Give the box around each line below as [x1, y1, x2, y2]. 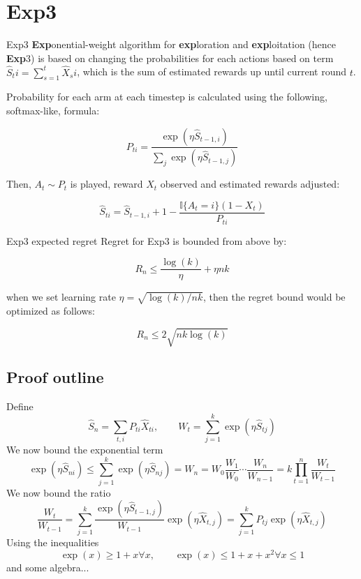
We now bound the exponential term [6, 442, 163, 456]
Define [6, 399, 34, 414]
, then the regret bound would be [203, 289, 346, 304]
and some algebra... [6, 559, 89, 574]
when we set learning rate [6, 289, 116, 304]
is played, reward [70, 176, 143, 191]
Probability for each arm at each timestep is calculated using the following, [6, 89, 327, 104]
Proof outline [6, 366, 104, 388]
